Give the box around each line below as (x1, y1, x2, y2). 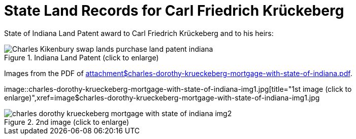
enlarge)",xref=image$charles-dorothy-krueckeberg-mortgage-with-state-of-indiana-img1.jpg (4, 93, 320, 102)
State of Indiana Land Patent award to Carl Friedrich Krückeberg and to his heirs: (4, 28, 274, 38)
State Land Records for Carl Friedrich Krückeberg (4, 2, 344, 19)
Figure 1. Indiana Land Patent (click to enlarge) (4, 53, 159, 62)
